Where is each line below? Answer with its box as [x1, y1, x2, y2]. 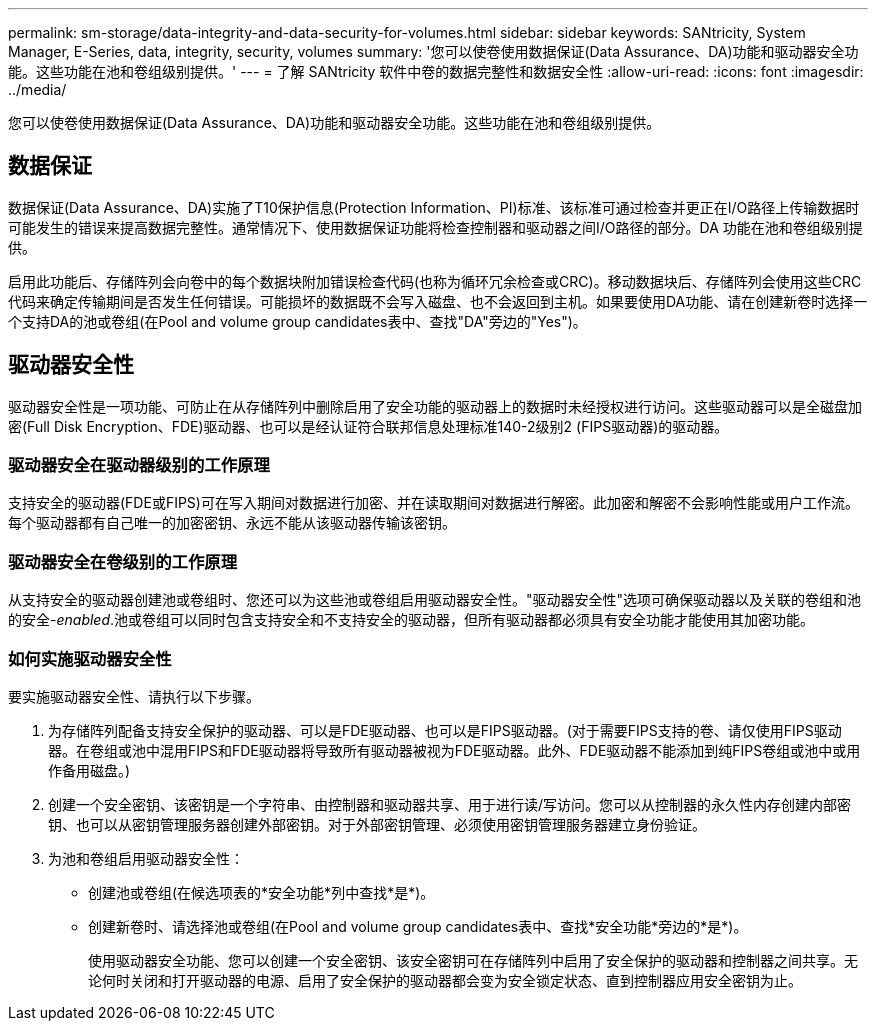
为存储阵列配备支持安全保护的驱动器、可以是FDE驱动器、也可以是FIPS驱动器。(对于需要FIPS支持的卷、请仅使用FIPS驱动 [48, 721, 842, 739]
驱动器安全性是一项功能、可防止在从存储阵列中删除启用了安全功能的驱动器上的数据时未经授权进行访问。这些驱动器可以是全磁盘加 [8, 397, 862, 415]
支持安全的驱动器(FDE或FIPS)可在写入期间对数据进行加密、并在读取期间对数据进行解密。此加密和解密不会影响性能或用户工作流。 [8, 494, 859, 512]
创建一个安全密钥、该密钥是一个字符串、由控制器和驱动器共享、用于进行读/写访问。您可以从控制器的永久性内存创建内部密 [48, 795, 852, 813]
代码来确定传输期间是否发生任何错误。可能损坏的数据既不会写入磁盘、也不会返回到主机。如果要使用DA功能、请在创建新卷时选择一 [8, 292, 868, 310]
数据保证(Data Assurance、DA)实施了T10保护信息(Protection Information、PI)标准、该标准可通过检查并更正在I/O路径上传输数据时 [8, 198, 860, 216]
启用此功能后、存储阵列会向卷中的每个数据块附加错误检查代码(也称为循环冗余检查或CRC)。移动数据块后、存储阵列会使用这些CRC [8, 272, 862, 290]
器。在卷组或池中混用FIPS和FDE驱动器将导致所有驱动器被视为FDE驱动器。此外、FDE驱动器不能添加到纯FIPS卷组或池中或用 [48, 741, 861, 759]
